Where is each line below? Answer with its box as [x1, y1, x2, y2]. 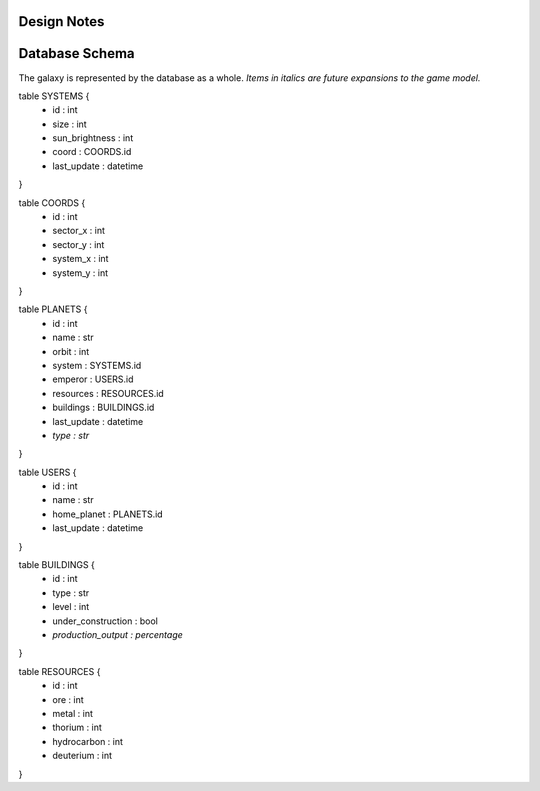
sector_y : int [52, 238, 105, 250]
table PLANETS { [18, 303, 88, 315]
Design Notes [18, 13, 105, 30]
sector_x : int [52, 225, 105, 237]
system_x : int [52, 253, 109, 265]
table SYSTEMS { [18, 90, 90, 102]
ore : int [52, 693, 84, 705]
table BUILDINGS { [18, 559, 95, 571]
